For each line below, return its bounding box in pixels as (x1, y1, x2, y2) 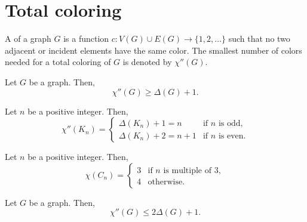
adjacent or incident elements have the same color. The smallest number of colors (5, 44, 302, 56)
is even (218, 131, 244, 140)
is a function (63, 32, 109, 45)
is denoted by (122, 55, 172, 68)
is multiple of (163, 166, 211, 175)
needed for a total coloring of (5, 55, 111, 68)
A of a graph (5, 32, 51, 45)
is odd (218, 119, 241, 128)
